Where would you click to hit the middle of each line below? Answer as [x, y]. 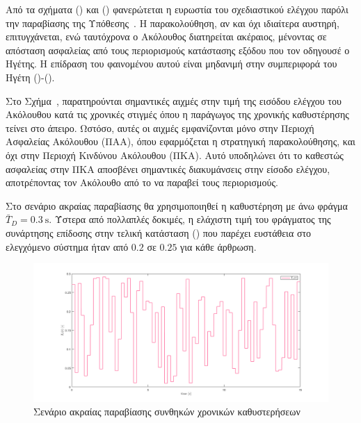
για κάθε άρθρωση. [218, 246]
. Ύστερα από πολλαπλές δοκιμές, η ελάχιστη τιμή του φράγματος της [190, 219]
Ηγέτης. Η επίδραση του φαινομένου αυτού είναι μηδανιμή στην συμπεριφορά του [171, 64]
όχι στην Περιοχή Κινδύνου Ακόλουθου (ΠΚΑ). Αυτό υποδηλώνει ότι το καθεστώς [175, 155]
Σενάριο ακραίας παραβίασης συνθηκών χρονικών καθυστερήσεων [167, 412]
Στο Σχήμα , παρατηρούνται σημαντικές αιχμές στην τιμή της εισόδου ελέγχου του [174, 100]
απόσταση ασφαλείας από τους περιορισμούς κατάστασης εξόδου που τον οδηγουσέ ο [178, 50]
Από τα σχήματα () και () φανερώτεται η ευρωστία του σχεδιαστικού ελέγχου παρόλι [177, 9]
